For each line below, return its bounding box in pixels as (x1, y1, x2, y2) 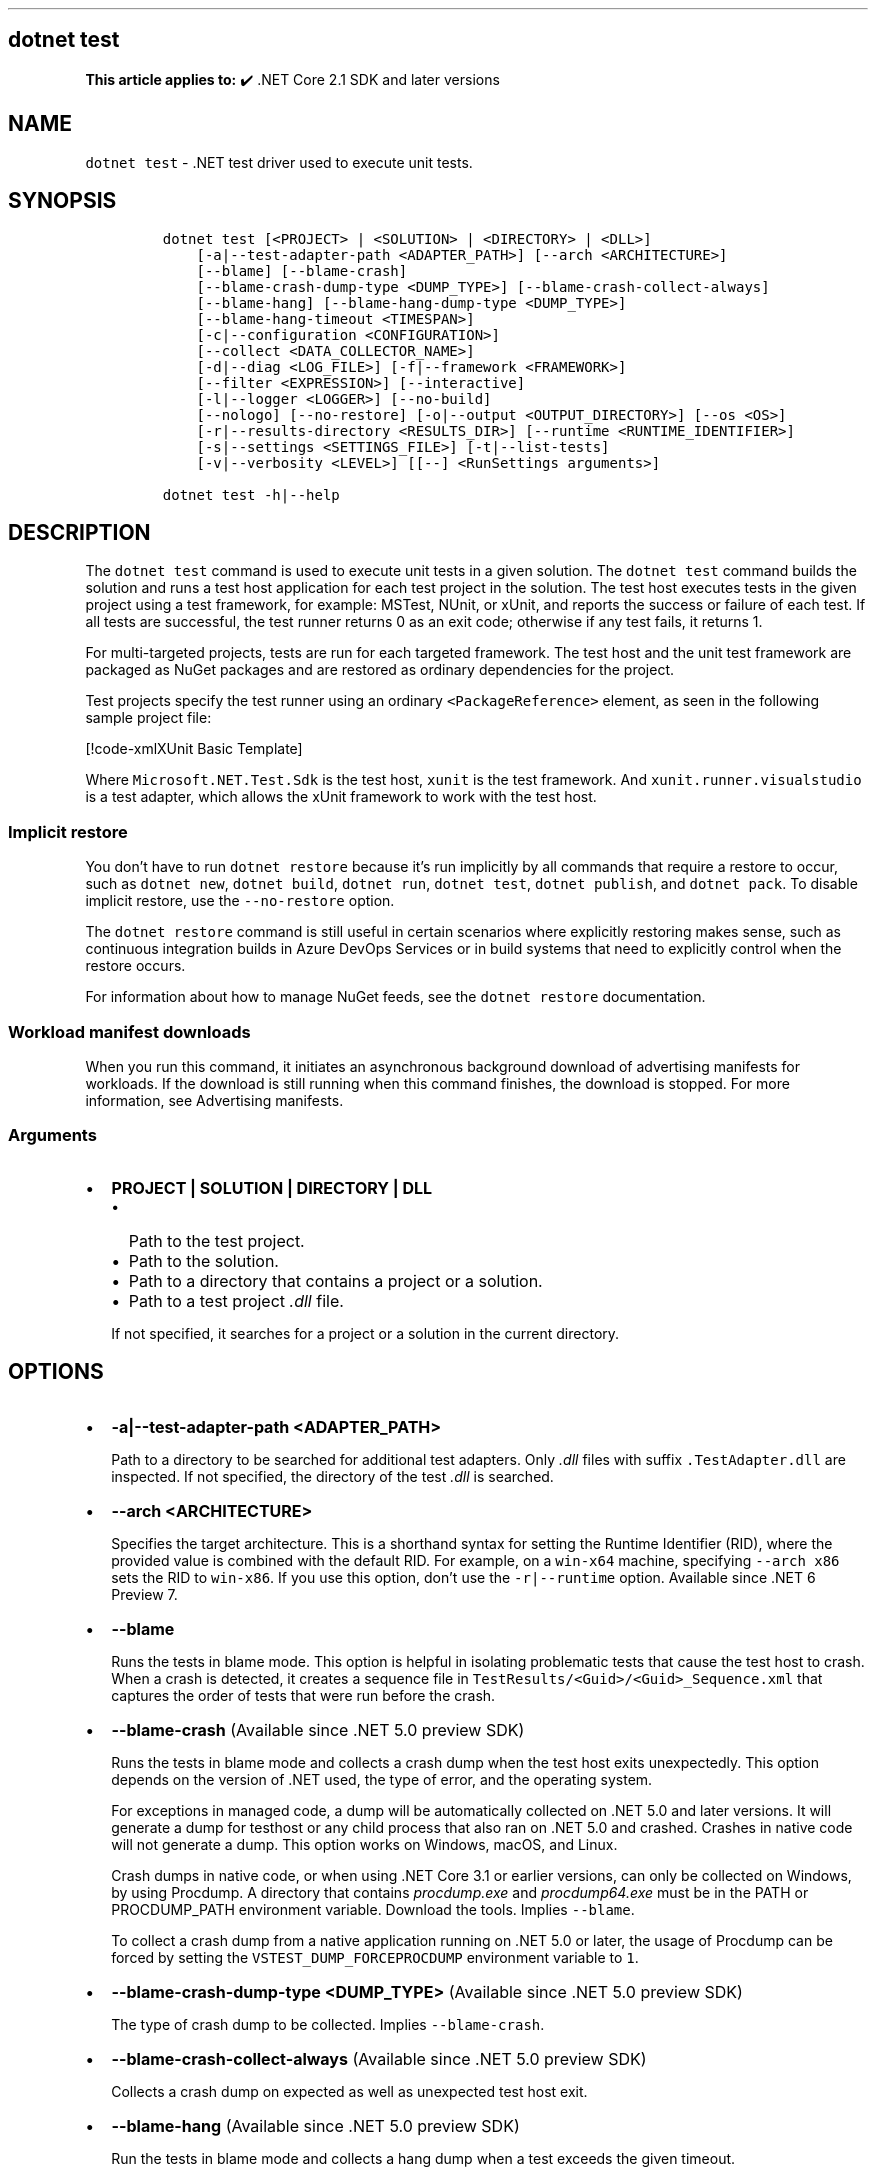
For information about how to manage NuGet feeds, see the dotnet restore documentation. (85, 988, 706, 1006)
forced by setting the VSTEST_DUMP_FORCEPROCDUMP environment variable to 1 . (111, 1949, 639, 1967)
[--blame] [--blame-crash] (196, 262, 408, 279)
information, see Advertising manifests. (85, 1091, 344, 1109)
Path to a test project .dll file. (128, 1290, 344, 1311)
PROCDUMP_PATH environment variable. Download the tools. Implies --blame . (111, 1901, 635, 1919)
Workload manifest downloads (8, 1021, 251, 1042)
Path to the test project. (128, 1230, 305, 1251)
